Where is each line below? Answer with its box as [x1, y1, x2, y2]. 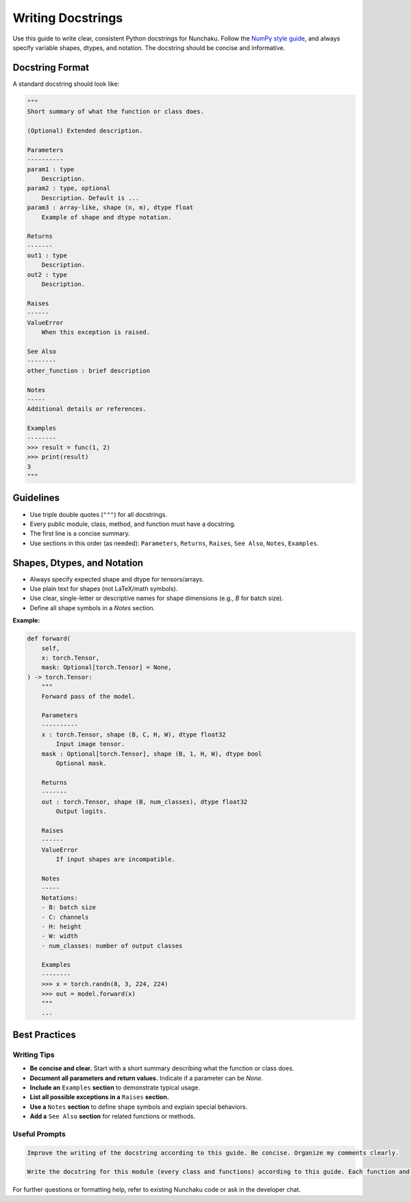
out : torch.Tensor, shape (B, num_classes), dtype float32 [41, 797, 248, 806]
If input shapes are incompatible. [55, 856, 176, 863]
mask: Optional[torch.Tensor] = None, [41, 664, 172, 671]
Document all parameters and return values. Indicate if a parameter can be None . [29, 1074, 264, 1082]
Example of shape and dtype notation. [41, 213, 172, 221]
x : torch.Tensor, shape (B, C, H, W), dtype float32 [41, 731, 226, 738]
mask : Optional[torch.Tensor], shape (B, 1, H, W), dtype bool [41, 749, 262, 758]
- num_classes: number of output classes [41, 941, 183, 950]
